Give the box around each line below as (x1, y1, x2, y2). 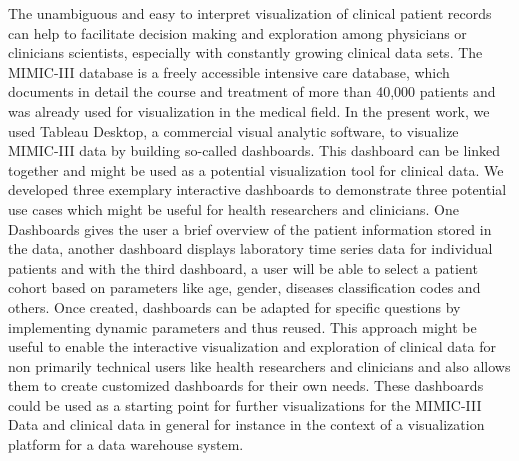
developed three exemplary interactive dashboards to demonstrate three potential (8, 179, 507, 200)
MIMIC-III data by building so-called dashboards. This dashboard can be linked (8, 140, 501, 161)
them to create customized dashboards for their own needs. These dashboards (8, 375, 484, 396)
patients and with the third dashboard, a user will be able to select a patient (8, 257, 478, 278)
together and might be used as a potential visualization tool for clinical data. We (8, 159, 504, 180)
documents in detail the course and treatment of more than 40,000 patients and (8, 81, 496, 102)
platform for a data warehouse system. (8, 434, 244, 455)
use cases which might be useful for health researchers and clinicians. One (8, 198, 459, 219)
